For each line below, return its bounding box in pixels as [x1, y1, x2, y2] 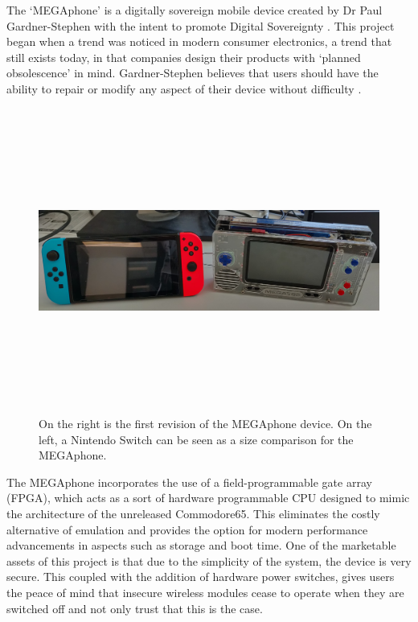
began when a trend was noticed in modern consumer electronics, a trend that [6, 33, 392, 50]
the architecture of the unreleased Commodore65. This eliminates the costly [6, 505, 380, 522]
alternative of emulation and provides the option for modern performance [6, 521, 368, 538]
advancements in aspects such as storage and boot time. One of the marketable [6, 537, 396, 554]
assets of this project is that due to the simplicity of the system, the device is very [6, 552, 412, 569]
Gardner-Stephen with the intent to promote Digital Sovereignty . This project [6, 17, 395, 34]
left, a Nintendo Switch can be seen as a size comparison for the [39, 430, 354, 447]
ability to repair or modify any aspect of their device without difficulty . [6, 80, 362, 97]
